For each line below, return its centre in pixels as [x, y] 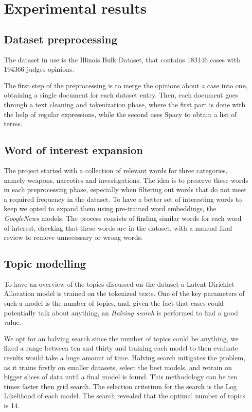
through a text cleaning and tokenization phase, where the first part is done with [125, 104]
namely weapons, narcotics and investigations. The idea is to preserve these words [126, 180]
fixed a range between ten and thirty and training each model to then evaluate [121, 348]
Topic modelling [45, 264]
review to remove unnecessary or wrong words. [73, 237]
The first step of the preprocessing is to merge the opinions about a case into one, [126, 85]
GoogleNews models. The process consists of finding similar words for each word [123, 218]
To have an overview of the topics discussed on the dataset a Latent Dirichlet [119, 284]
